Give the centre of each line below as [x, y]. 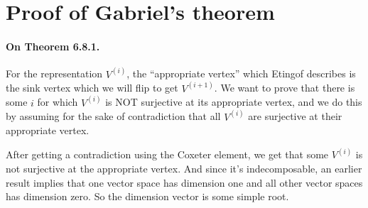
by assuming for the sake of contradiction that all [113, 116]
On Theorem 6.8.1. [53, 46]
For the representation [54, 73]
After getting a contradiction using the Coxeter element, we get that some [167, 154]
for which [58, 102]
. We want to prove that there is [285, 88]
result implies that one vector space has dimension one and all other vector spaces [184, 182]
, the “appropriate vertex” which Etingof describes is [241, 73]
